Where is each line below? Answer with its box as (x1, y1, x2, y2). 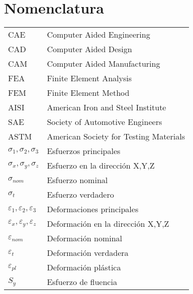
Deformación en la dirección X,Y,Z (47, 218, 169, 230)
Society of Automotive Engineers (47, 116, 162, 128)
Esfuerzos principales (47, 145, 121, 157)
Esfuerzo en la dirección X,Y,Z (47, 160, 155, 172)
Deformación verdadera (47, 247, 129, 259)
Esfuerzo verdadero (47, 189, 114, 201)
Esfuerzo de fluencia (47, 276, 117, 288)
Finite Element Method (47, 87, 130, 99)
